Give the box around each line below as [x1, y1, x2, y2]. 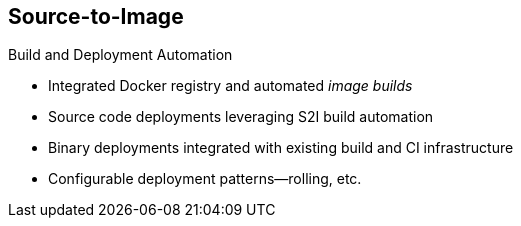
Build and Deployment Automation [8, 46, 233, 64]
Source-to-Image [8, 4, 184, 29]
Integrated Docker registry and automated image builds [48, 77, 413, 95]
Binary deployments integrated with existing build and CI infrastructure [48, 139, 514, 157]
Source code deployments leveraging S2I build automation [48, 108, 434, 126]
